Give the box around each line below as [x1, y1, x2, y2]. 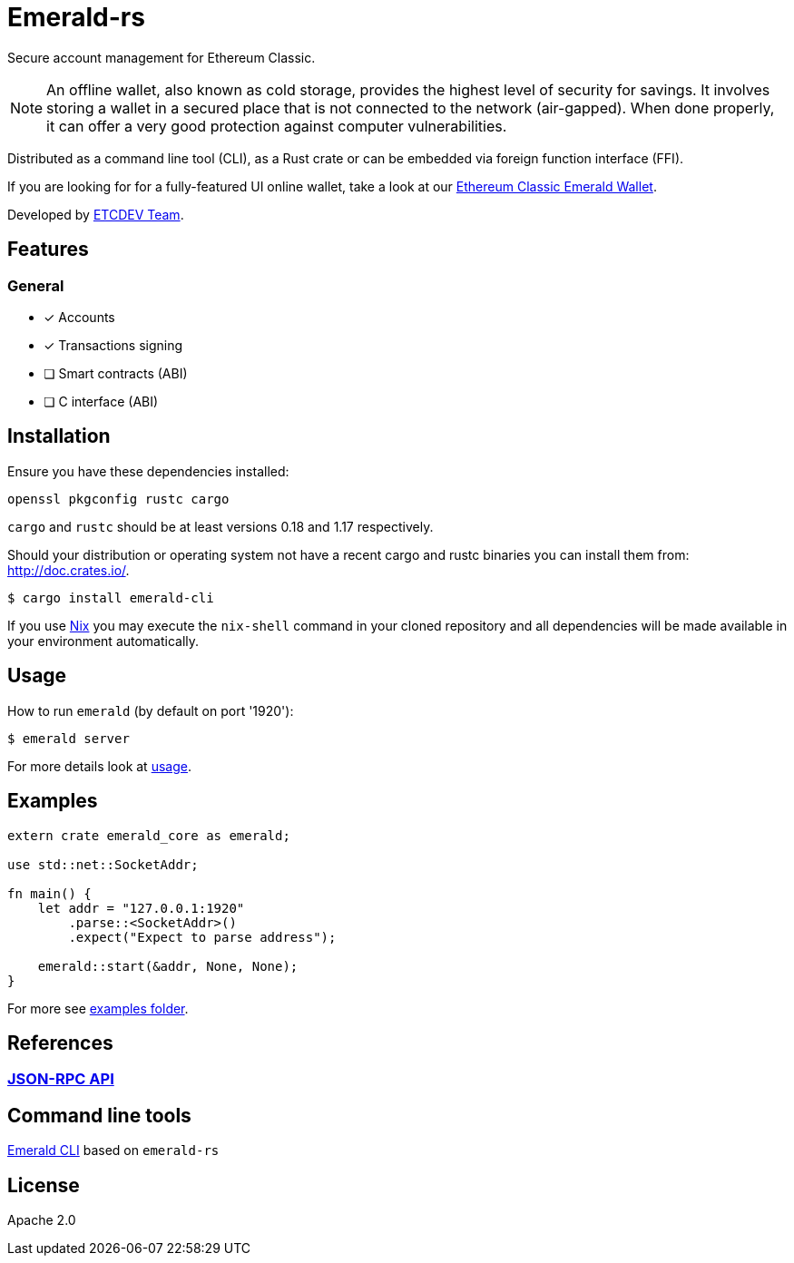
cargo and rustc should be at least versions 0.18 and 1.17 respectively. [7, 518, 434, 534]
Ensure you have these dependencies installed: [7, 463, 289, 479]
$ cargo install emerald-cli [7, 590, 214, 605]
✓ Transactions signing [44, 337, 183, 353]
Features [7, 238, 89, 261]
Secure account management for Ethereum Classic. [7, 49, 316, 65]
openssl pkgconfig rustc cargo [7, 491, 230, 506]
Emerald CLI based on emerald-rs [7, 1142, 220, 1159]
